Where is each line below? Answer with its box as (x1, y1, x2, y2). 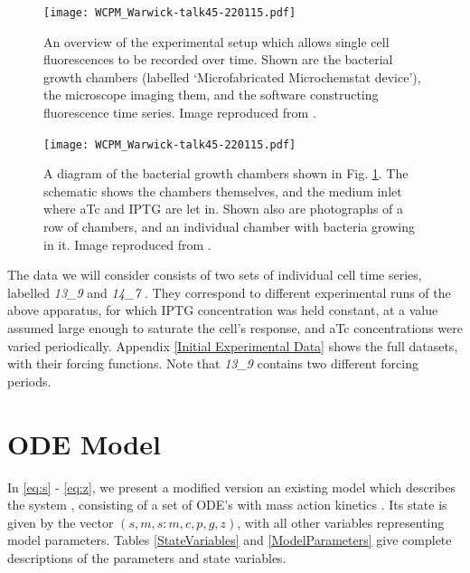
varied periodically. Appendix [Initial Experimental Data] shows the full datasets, (7, 336, 458, 355)
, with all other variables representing (237, 512, 445, 531)
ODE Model (7, 425, 161, 462)
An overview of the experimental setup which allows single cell (43, 32, 390, 51)
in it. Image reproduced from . (43, 234, 211, 253)
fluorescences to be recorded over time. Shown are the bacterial (43, 50, 393, 69)
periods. (7, 371, 52, 390)
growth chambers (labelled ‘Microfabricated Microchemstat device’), (43, 67, 421, 86)
